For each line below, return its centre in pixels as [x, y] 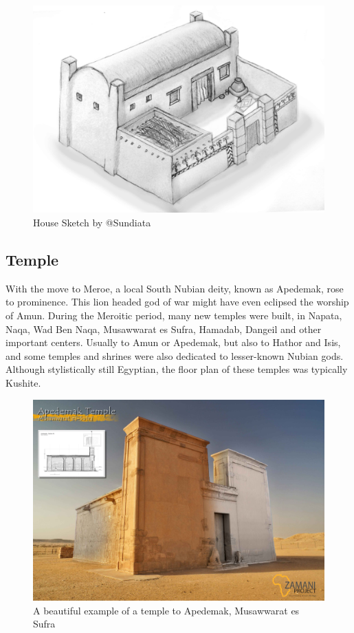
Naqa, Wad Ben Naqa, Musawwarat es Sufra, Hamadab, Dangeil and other [164, 329]
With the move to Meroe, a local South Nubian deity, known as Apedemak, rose [175, 288]
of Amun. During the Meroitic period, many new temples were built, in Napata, [174, 315]
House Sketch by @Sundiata [92, 223]
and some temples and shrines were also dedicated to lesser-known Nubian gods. [175, 355]
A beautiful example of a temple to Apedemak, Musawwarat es [166, 610]
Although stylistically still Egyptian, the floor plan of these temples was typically [177, 369]
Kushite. [23, 382]
